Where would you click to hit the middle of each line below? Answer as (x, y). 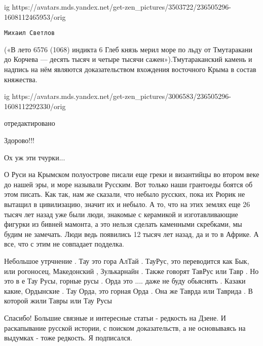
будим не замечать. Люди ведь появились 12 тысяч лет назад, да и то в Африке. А (131, 234)
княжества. (21, 79)
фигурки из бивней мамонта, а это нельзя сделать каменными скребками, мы (123, 224)
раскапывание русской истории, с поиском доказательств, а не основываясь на (125, 327)
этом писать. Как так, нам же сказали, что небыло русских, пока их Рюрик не (125, 194)
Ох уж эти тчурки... (35, 157)
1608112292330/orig (35, 106)
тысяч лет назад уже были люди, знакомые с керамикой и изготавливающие (121, 214)
